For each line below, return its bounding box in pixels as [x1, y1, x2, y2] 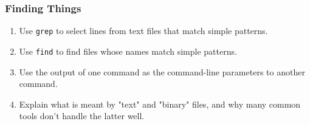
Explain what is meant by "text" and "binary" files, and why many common [19, 97, 301, 110]
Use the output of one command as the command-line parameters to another [19, 65, 305, 78]
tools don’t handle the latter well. [19, 109, 145, 122]
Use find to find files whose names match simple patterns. [19, 44, 237, 57]
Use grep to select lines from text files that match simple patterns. [19, 24, 268, 37]
